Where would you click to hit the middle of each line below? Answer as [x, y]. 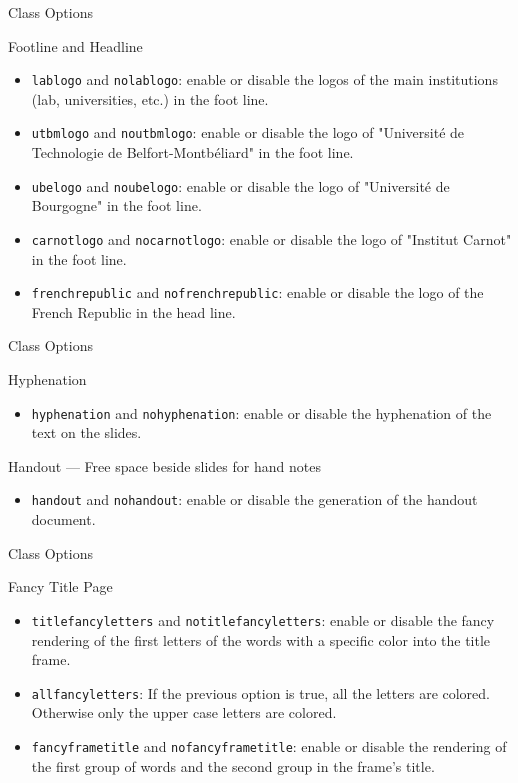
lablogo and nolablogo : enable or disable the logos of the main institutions [264, 79]
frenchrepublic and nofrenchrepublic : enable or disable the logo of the [257, 292]
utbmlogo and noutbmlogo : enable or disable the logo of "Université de [248, 132]
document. [63, 519]
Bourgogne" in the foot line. [116, 205]
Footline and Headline [75, 45]
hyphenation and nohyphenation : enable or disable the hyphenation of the [261, 412]
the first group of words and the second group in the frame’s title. [233, 765]
